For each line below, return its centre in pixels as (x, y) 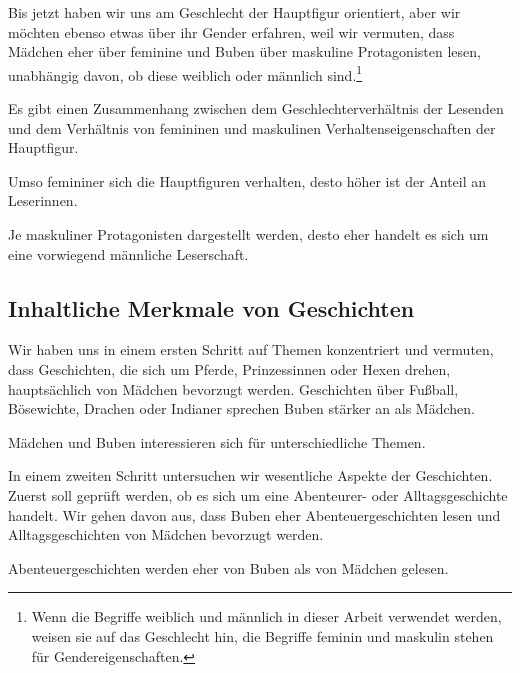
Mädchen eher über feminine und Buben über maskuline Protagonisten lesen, (244, 51)
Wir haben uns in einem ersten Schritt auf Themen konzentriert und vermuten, (251, 349)
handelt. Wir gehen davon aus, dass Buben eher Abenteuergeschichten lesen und (254, 514)
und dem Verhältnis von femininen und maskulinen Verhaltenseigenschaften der (252, 127)
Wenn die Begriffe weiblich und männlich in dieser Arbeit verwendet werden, (266, 616)
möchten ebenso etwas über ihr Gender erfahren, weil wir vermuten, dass (231, 31)
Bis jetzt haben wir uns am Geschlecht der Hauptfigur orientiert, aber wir (234, 12)
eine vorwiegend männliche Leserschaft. (128, 253)
